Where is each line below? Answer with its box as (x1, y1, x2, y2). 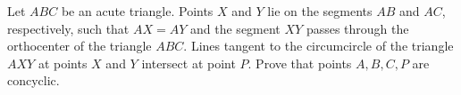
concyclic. (7, 71, 60, 90)
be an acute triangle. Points (61, 2, 214, 20)
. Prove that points (247, 53, 352, 72)
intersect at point (141, 53, 236, 72)
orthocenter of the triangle (7, 36, 152, 55)
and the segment (190, 19, 281, 37)
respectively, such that (7, 19, 130, 37)
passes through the (306, 19, 409, 37)
